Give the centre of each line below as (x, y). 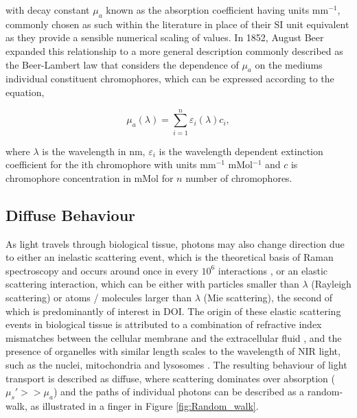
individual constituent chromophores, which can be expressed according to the (170, 79)
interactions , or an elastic (273, 270)
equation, (25, 92)
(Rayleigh (331, 284)
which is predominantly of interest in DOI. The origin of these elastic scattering (173, 311)
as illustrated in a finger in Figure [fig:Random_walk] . (145, 406)
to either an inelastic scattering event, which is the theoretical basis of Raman (170, 257)
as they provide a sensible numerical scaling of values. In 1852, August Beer (165, 37)
